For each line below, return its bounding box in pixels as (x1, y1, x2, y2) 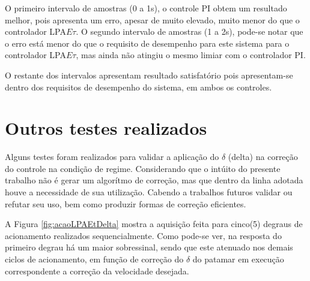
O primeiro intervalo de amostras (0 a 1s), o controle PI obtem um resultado (5, 2, 287, 14)
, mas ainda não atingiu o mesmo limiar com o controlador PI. (76, 49, 306, 61)
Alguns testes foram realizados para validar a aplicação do (5, 150, 219, 163)
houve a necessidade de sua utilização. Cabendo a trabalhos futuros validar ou (5, 186, 293, 198)
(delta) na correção (228, 150, 298, 163)
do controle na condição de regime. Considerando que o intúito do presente (5, 162, 281, 174)
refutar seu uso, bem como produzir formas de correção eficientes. (5, 197, 246, 210)
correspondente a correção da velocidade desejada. (5, 264, 189, 277)
